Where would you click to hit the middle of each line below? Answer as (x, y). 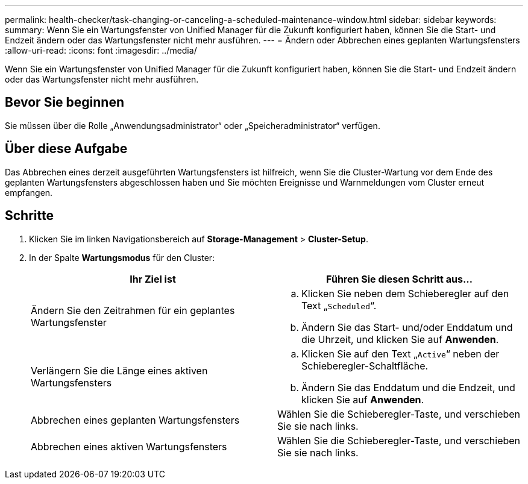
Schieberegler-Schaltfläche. (365, 366)
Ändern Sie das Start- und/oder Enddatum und (407, 327)
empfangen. (29, 192)
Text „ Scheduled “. (339, 305)
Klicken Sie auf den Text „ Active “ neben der (401, 354)
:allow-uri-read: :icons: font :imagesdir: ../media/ (101, 50)
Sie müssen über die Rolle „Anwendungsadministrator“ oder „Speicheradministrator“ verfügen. (193, 125)
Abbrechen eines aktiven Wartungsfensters (129, 446)
